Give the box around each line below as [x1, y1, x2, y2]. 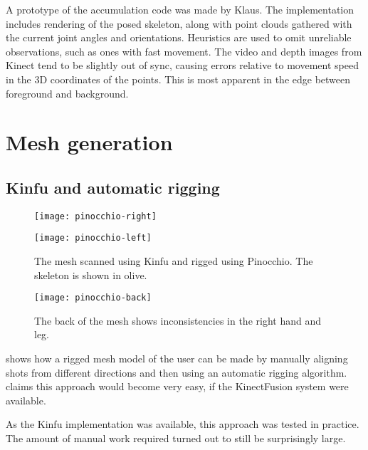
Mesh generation [6, 127, 173, 157]
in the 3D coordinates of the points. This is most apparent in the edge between [6, 71, 351, 86]
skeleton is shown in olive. [34, 267, 147, 282]
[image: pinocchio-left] [34, 233, 152, 244]
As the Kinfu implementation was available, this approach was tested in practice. [6, 417, 359, 431]
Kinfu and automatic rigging [6, 176, 220, 198]
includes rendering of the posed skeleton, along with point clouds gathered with [6, 16, 352, 31]
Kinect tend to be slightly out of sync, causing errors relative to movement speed [6, 58, 359, 73]
